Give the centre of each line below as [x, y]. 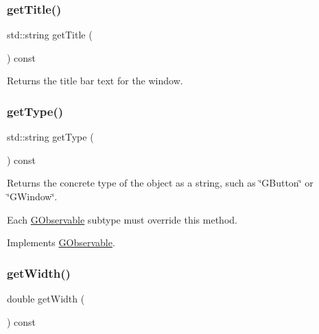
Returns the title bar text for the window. [95, 81]
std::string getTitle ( [50, 35]
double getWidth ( [46, 298]
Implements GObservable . [61, 242]
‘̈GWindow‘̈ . [32, 196]
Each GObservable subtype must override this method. [122, 219]
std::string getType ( [50, 137]
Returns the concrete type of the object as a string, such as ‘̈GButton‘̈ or [160, 183]
